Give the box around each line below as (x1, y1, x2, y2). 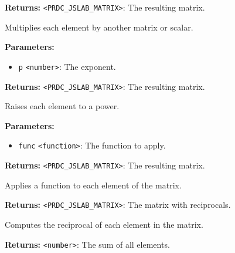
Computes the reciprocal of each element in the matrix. (5, 218, 203, 230)
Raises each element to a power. (5, 100, 120, 112)
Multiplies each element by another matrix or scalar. (5, 21, 193, 33)
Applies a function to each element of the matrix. (5, 178, 182, 191)
